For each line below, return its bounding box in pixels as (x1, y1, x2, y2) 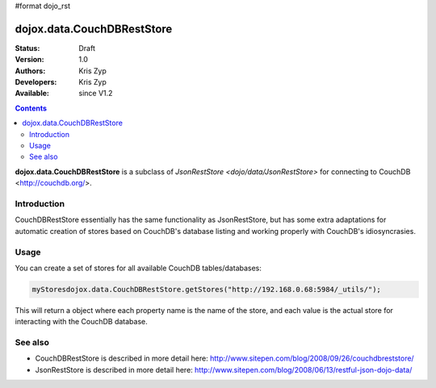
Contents (15, 103, 48, 113)
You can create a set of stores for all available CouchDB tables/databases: (15, 263, 262, 273)
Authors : (15, 65, 46, 76)
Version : (15, 55, 44, 65)
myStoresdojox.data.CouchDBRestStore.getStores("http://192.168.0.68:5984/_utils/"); (31, 285, 381, 294)
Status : (15, 43, 40, 52)
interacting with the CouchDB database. (15, 317, 149, 327)
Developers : (15, 77, 57, 87)
